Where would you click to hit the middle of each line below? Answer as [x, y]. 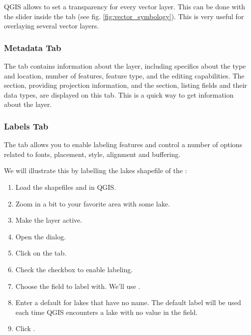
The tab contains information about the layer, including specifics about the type [125, 66]
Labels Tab [26, 126]
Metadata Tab [33, 47]
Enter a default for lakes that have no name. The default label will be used [128, 302]
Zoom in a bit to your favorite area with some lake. [93, 203]
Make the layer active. [49, 220]
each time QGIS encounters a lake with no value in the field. [107, 312]
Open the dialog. [41, 236]
